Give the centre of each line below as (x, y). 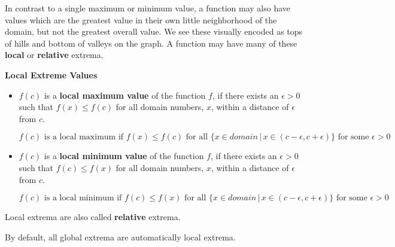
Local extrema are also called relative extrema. (93, 217)
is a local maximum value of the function (125, 95)
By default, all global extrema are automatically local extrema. (120, 237)
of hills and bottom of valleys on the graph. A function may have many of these (151, 43)
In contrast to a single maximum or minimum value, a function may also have (148, 8)
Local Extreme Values (51, 74)
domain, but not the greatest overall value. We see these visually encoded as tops (154, 31)
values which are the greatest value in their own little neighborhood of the (141, 19)
